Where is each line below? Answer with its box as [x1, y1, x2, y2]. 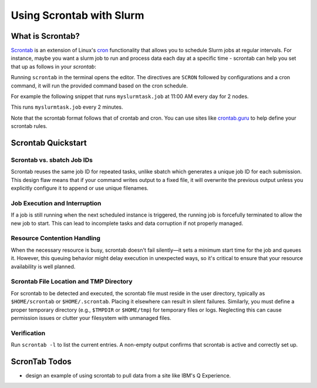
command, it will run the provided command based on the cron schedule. [11, 82, 188, 89]
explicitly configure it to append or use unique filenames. [11, 185, 149, 192]
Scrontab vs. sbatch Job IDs [11, 156, 93, 164]
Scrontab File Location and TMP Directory [11, 278, 133, 286]
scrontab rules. [11, 123, 48, 130]
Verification [11, 329, 46, 337]
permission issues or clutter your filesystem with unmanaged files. [11, 314, 171, 321]
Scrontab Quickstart [11, 138, 87, 148]
